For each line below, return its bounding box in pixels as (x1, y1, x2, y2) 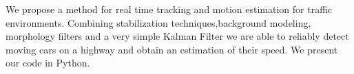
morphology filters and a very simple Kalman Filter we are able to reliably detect (6, 29, 349, 43)
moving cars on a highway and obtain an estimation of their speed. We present (6, 42, 338, 56)
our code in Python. (6, 56, 90, 70)
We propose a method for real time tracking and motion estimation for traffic (6, 2, 333, 16)
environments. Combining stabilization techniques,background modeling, (6, 15, 311, 29)
